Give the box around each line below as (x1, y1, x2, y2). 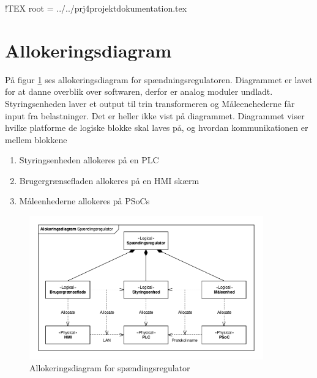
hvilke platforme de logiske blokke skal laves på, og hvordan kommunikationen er (5, 121, 308, 134)
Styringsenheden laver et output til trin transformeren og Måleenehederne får (5, 97, 295, 109)
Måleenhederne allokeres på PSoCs (19, 195, 150, 207)
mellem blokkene (5, 133, 67, 146)
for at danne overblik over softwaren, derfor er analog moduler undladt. (5, 85, 273, 98)
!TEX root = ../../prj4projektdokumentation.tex (5, 2, 187, 14)
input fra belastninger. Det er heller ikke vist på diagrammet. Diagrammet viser (5, 109, 305, 122)
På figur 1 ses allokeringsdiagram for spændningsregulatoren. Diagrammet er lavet (5, 73, 313, 86)
